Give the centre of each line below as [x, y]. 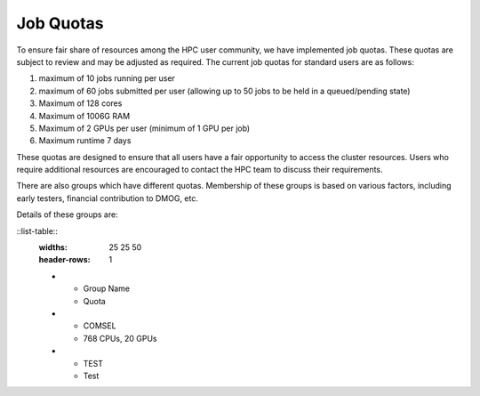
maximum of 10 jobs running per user [107, 78]
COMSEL [100, 326]
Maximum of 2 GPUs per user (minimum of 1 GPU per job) [144, 128]
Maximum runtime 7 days [85, 141]
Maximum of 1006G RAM [84, 116]
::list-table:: [37, 230]
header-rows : [64, 260]
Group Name [107, 288]
